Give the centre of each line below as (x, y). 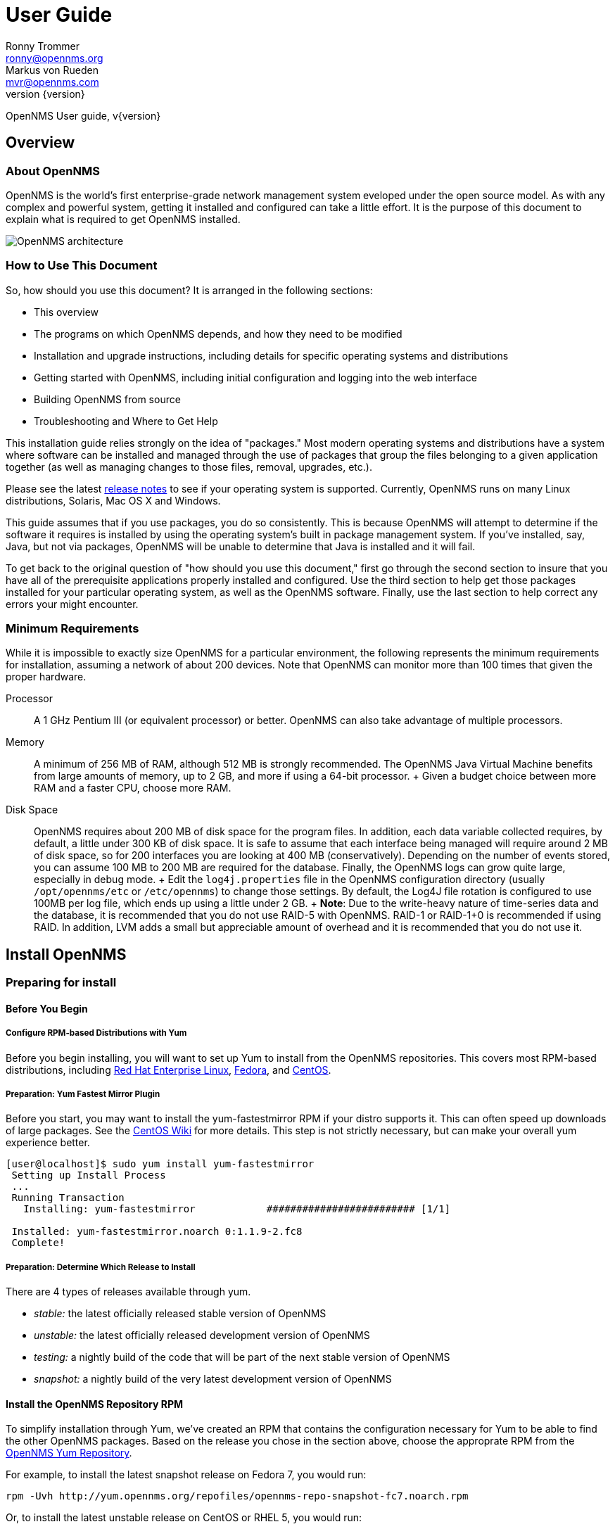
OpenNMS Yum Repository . (69, 1453)
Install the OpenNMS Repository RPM (95, 1404)
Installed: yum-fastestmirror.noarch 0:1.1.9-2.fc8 (157, 1232)
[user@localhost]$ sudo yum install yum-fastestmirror (160, 1164)
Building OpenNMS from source (107, 399)
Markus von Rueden (52, 70)
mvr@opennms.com (52, 82)
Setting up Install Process (89, 1175)
